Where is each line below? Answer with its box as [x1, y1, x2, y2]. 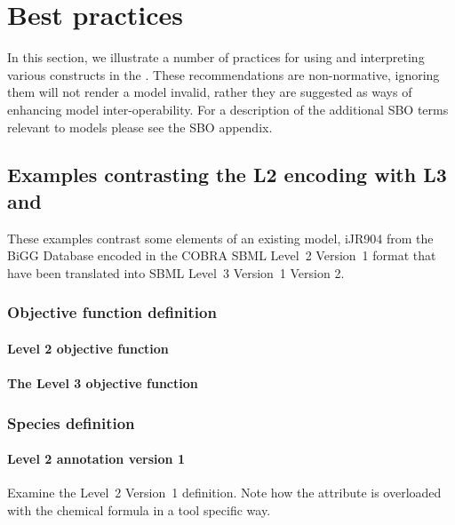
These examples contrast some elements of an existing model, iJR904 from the [7, 228, 434, 247]
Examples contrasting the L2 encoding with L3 [7, 161, 447, 188]
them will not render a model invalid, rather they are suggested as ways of [7, 83, 412, 101]
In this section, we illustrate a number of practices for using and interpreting [7, 48, 425, 67]
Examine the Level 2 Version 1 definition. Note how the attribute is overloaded [7, 483, 442, 502]
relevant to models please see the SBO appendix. [7, 117, 273, 136]
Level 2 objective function [7, 338, 169, 357]
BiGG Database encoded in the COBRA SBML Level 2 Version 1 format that [7, 246, 436, 265]
